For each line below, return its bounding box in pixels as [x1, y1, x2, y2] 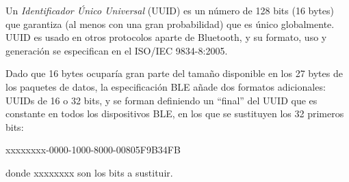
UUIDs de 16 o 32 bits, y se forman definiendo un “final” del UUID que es [5, 93, 318, 107]
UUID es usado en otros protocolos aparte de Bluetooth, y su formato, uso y [5, 30, 327, 44]
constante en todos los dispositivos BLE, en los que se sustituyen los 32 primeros [5, 106, 344, 121]
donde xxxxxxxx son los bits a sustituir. [5, 165, 173, 179]
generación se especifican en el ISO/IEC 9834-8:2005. [5, 43, 228, 57]
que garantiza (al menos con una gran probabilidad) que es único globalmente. [5, 16, 335, 31]
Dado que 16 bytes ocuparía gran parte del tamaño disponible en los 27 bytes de [5, 66, 343, 80]
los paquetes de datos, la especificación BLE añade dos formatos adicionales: [5, 79, 326, 93]
